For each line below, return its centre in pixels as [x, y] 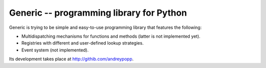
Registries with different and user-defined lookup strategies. [83, 43]
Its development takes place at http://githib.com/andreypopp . [71, 59]
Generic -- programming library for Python [98, 13]
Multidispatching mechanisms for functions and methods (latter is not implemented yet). [111, 36]
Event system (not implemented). [55, 50]
